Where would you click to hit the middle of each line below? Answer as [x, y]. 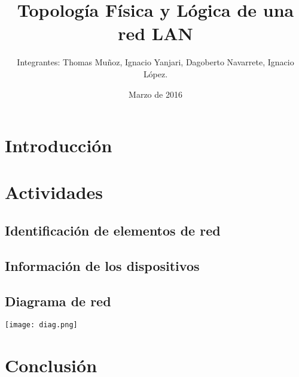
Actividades [54, 192]
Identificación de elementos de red [113, 230]
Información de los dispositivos [102, 265]
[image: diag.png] [41, 325]
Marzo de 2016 [155, 94]
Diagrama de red [58, 301]
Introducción [59, 145]
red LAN [155, 33]
